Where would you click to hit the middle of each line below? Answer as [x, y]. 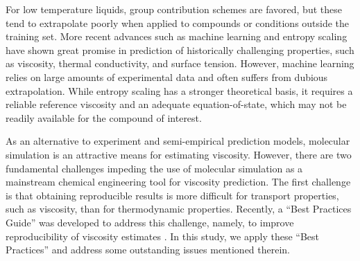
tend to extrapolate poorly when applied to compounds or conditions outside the [178, 22]
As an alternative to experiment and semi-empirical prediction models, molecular [178, 141]
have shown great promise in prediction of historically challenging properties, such [180, 49]
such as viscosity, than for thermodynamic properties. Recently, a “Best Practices [179, 209]
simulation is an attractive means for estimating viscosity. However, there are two [179, 154]
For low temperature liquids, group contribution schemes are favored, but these [174, 9]
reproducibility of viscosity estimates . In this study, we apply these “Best [162, 236]
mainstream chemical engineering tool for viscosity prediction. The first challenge [178, 182]
